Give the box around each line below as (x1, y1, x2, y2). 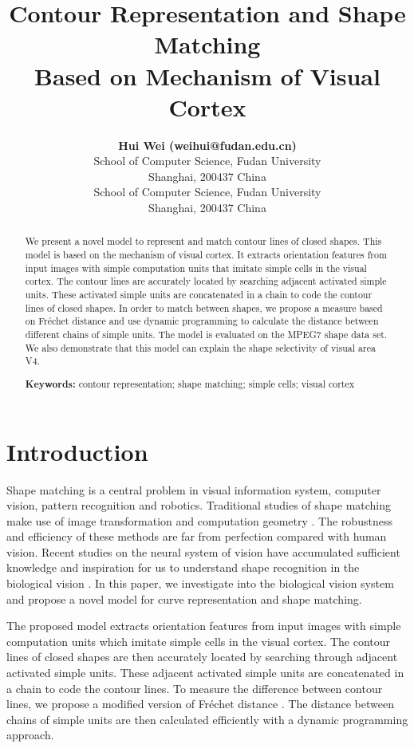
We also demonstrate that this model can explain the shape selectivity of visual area (25, 341, 376, 354)
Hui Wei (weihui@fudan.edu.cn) (118, 136, 297, 153)
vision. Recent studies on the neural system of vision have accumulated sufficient (6, 543, 400, 560)
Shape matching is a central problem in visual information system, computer (6, 481, 381, 498)
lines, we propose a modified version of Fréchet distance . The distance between (6, 695, 394, 712)
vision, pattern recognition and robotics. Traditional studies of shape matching (6, 497, 392, 514)
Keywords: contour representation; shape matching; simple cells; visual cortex (25, 376, 355, 391)
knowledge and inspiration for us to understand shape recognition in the (6, 559, 360, 576)
